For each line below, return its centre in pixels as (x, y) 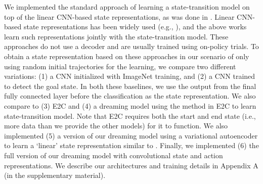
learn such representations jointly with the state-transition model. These (116, 36)
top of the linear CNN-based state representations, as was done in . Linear (119, 16)
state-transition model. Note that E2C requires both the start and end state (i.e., (130, 116)
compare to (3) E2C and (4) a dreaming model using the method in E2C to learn (130, 105)
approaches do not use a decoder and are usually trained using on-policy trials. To (131, 46)
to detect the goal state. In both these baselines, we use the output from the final (130, 86)
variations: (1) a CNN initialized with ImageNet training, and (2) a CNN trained (130, 76)
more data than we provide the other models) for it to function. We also (116, 126)
